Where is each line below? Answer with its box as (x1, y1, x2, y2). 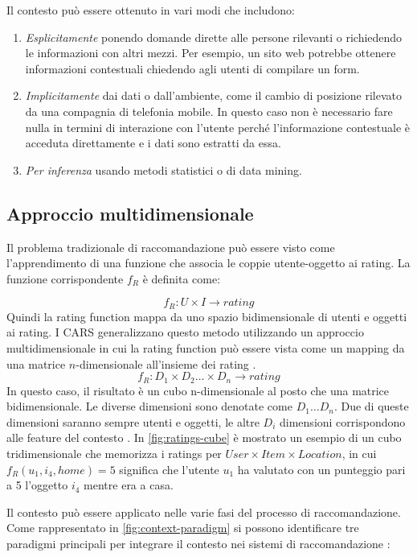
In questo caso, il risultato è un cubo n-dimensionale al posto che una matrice (6, 382, 390, 398)
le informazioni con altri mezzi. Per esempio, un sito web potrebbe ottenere (25, 44, 396, 61)
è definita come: (142, 270, 221, 287)
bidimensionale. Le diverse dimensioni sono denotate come (6, 398, 292, 415)
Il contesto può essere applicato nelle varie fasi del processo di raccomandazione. (6, 503, 401, 520)
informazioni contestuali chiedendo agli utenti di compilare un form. (25, 60, 360, 76)
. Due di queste (333, 398, 409, 415)
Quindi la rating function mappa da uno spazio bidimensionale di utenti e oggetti (6, 307, 407, 324)
